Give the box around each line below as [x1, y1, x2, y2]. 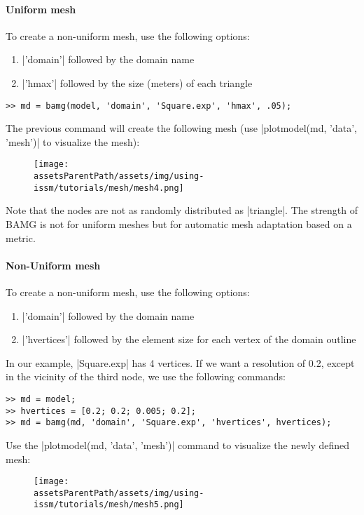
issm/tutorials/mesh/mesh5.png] [34, 500, 184, 510]
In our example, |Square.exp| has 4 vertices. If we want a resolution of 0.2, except [6, 355, 355, 370]
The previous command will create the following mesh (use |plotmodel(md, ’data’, [6, 121, 357, 135]
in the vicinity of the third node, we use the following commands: [6, 369, 286, 384]
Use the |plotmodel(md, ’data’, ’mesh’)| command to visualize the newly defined [6, 437, 350, 452]
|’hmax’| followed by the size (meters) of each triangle [22, 75, 253, 90]
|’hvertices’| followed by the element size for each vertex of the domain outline [22, 332, 356, 347]
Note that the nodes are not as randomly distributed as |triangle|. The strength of [6, 203, 358, 218]
